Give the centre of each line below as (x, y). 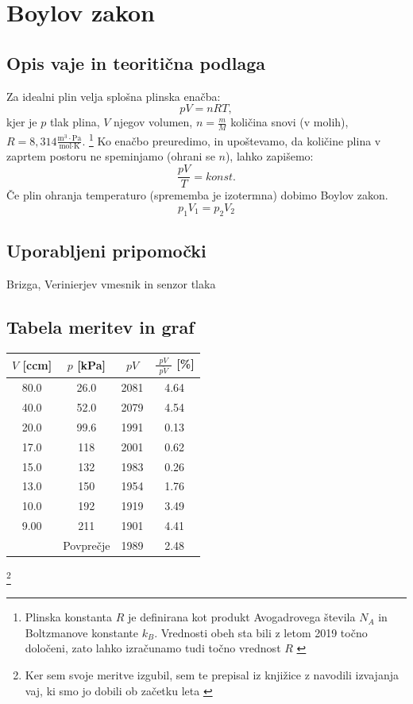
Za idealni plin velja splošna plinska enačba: (114, 96)
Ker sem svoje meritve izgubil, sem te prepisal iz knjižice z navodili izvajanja (212, 675)
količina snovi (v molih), (289, 122)
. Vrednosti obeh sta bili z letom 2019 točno (261, 632)
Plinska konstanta (69, 617)
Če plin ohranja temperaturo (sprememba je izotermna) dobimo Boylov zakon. (197, 195)
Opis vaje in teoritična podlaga (136, 62)
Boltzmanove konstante (81, 632)
